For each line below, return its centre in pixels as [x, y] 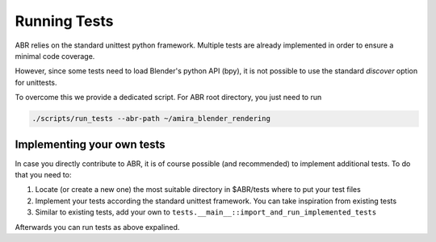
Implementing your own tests [90, 144]
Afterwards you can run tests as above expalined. [97, 227]
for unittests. [36, 82]
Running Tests [64, 21]
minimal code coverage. [55, 56]
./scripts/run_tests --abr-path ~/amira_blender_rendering [151, 119]
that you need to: [43, 174]
